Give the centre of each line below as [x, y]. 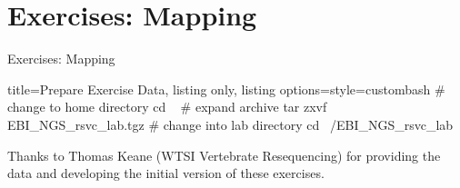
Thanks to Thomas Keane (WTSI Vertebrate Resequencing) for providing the [224, 155]
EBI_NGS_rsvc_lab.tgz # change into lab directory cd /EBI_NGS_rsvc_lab [230, 124]
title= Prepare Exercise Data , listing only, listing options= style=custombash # [226, 89]
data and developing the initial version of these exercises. [166, 173]
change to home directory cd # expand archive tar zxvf [167, 107]
